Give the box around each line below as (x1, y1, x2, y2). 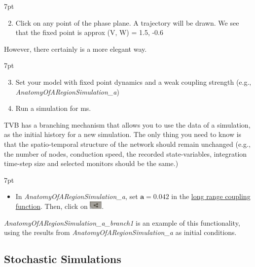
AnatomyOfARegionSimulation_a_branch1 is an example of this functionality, (4, 217, 240, 228)
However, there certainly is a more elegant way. (4, 43, 147, 54)
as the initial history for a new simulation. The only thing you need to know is (4, 129, 242, 139)
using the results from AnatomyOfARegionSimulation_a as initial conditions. (4, 227, 237, 237)
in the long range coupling (171, 191, 251, 201)
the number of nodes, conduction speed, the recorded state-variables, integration (4, 148, 247, 159)
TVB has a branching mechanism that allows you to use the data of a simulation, (4, 119, 251, 130)
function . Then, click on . (15, 201, 104, 211)
